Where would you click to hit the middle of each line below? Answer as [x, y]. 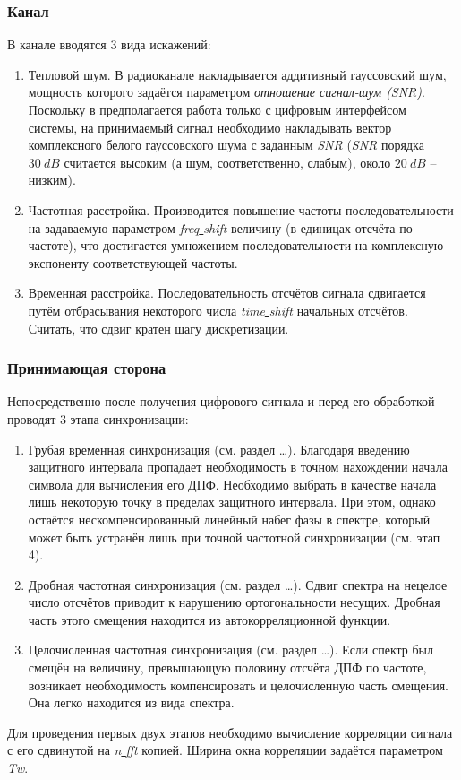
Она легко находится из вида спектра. [131, 702]
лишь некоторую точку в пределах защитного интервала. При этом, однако [232, 502]
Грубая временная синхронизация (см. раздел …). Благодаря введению [219, 449]
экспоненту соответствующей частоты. [133, 262]
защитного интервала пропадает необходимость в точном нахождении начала [238, 467]
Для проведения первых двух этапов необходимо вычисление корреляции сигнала [230, 732]
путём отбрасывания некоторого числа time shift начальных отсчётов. [218, 310]
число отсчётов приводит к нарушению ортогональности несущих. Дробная [234, 602]
